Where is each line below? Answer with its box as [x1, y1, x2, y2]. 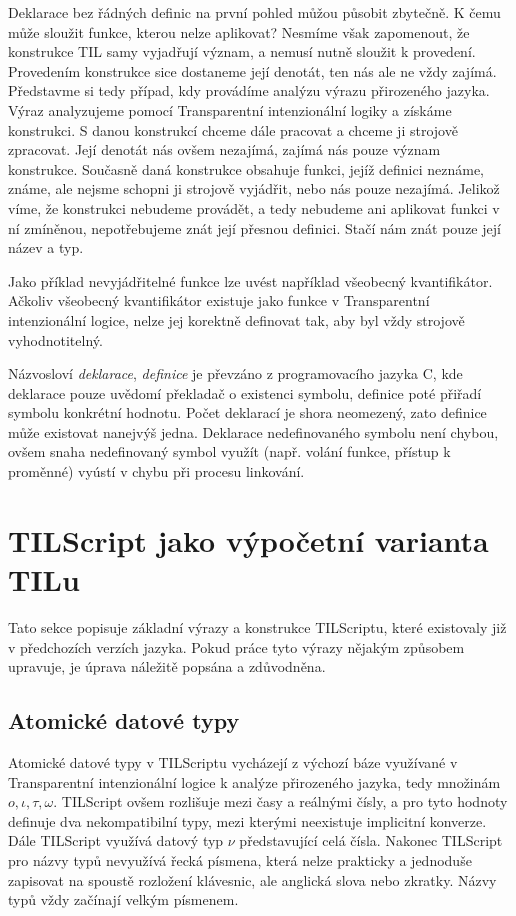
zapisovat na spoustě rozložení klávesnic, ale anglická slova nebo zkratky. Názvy [8, 869, 497, 890]
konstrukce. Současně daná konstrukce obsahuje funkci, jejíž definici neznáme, [8, 158, 485, 179]
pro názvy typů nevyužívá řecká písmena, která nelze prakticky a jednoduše [8, 849, 472, 870]
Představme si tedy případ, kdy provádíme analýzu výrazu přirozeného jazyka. [8, 80, 490, 101]
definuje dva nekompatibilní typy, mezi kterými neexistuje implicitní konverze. [8, 810, 487, 831]
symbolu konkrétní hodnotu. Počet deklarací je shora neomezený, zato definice [8, 402, 487, 423]
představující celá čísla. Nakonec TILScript [239, 830, 503, 851]
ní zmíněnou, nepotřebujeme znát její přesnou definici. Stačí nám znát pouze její [8, 217, 501, 238]
